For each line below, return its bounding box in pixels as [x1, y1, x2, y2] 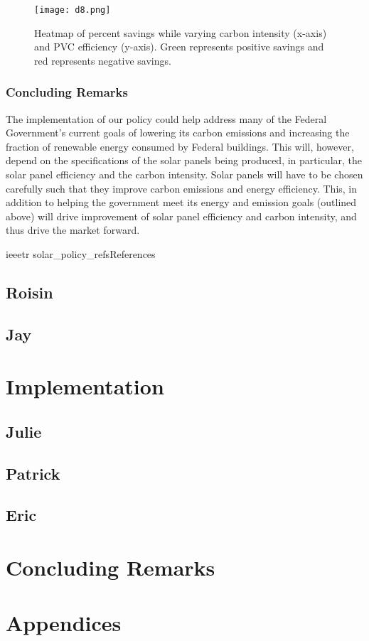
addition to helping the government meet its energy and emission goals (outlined [6, 195, 357, 210]
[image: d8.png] [34, 5, 111, 15]
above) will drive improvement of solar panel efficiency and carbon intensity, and [6, 208, 357, 223]
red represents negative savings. [34, 53, 171, 68]
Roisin [6, 281, 53, 303]
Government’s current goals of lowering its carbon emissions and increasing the [6, 125, 350, 140]
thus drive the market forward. [6, 222, 140, 237]
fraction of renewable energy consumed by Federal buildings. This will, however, [6, 139, 354, 153]
